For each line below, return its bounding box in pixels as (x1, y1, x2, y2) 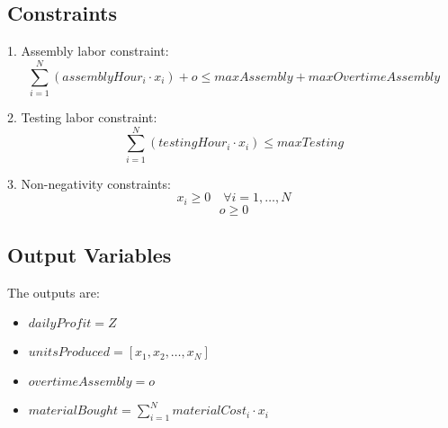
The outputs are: (7, 282, 100, 301)
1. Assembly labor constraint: (7, 41, 169, 60)
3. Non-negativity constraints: (7, 174, 171, 192)
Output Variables (7, 241, 172, 269)
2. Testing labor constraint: (7, 107, 157, 126)
